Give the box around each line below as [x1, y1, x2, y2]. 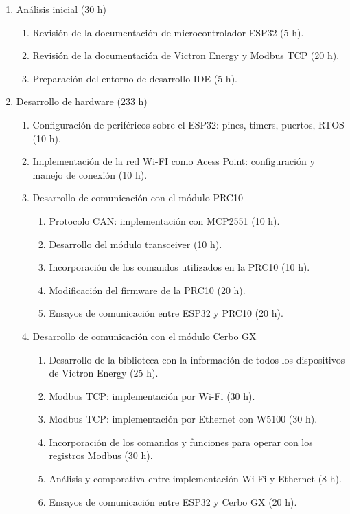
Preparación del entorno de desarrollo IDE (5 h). [32, 71, 237, 85]
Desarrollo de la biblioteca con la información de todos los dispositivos [49, 352, 345, 366]
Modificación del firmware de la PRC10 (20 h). [49, 282, 246, 297]
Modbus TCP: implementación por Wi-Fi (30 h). [49, 388, 255, 403]
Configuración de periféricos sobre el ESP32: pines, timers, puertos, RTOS [32, 117, 345, 131]
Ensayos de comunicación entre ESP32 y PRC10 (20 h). [49, 306, 283, 320]
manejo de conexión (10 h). [32, 167, 148, 181]
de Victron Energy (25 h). [49, 366, 159, 380]
